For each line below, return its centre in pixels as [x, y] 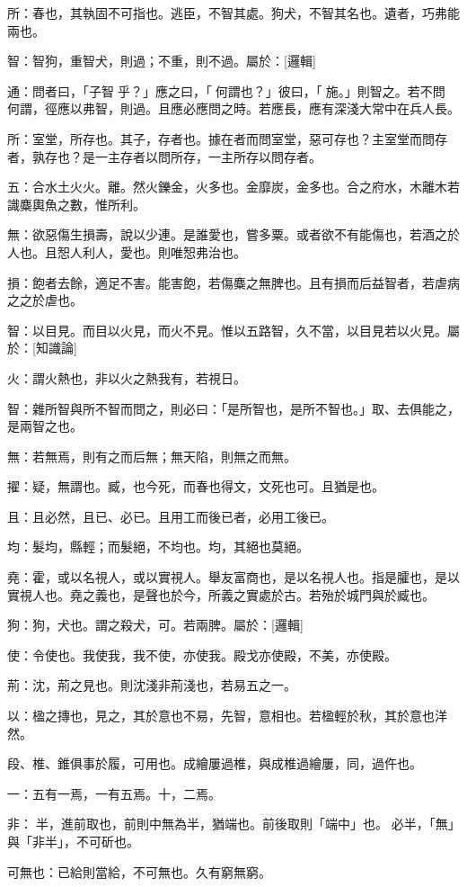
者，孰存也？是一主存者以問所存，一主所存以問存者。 [164, 156]
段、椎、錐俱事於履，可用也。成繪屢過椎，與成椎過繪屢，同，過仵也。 [215, 763]
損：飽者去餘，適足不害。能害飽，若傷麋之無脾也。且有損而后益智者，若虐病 [233, 282]
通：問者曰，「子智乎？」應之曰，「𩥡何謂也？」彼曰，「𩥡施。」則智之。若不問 [226, 90]
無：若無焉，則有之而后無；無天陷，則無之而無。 [152, 456]
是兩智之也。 [45, 426]
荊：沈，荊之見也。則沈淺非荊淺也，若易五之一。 [152, 685]
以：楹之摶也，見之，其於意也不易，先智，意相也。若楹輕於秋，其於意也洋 [227, 716]
